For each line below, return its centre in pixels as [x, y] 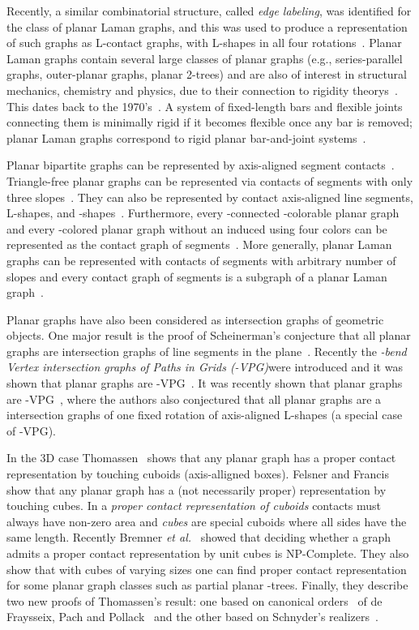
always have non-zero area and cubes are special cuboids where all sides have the [207, 521]
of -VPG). [31, 430]
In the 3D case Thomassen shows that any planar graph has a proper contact [201, 458]
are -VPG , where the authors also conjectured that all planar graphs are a [194, 399]
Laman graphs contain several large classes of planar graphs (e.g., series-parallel [205, 58]
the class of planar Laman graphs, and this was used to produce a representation [207, 26]
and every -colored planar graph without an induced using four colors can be [197, 228]
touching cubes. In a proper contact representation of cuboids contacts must [194, 506]
